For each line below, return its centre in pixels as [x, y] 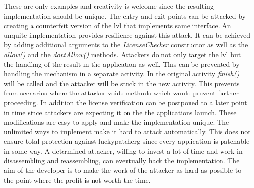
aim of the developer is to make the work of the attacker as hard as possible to [123, 170]
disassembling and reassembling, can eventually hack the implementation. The [122, 160]
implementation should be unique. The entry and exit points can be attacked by [125, 16]
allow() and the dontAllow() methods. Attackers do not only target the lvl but [123, 54]
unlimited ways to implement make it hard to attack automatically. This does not [127, 131]
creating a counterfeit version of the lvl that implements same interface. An [118, 25]
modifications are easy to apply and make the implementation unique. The [117, 122]
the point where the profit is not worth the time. [77, 179]
